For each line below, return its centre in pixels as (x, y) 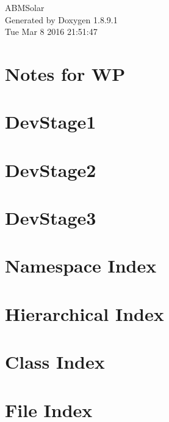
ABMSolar (25, 7)
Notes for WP (65, 73)
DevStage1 (51, 122)
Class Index (55, 362)
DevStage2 (51, 169)
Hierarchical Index (84, 313)
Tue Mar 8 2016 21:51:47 (51, 32)
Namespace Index (81, 266)
